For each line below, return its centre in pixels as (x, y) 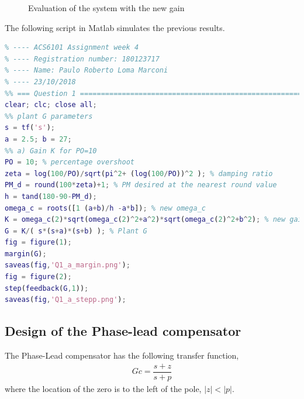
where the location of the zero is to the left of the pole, (103, 388)
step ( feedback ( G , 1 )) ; (47, 288)
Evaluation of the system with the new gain (106, 8)
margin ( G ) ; (26, 254)
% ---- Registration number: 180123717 (82, 59)
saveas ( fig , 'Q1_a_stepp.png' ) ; (65, 300)
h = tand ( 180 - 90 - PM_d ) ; (51, 196)
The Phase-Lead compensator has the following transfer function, (122, 355)
